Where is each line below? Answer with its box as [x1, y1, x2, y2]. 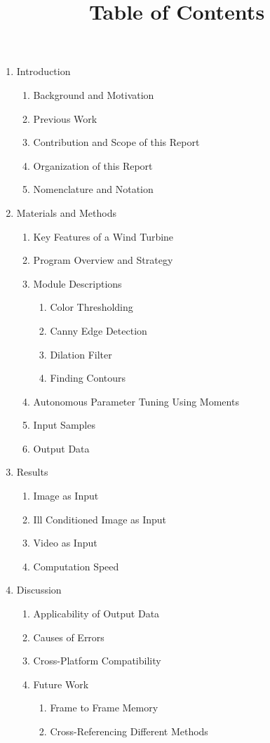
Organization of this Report [33, 158, 153, 173]
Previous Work [33, 111, 97, 126]
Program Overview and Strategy [33, 253, 173, 267]
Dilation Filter [50, 347, 112, 361]
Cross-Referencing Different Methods [50, 724, 208, 738]
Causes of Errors [33, 629, 104, 644]
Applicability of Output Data [33, 606, 160, 621]
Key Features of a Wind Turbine [33, 229, 174, 243]
